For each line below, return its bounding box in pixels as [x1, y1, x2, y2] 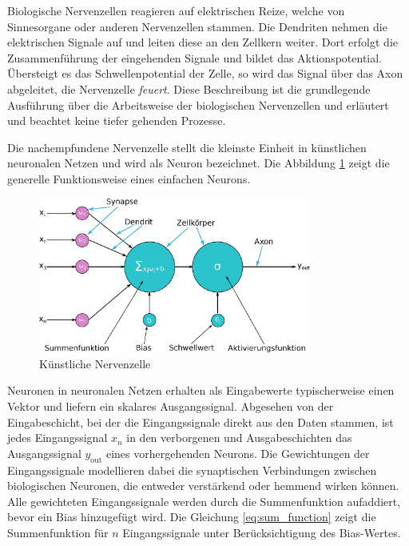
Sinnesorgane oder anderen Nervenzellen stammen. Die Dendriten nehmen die [7, 18, 387, 34]
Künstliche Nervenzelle [39, 355, 151, 371]
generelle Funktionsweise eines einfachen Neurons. [7, 170, 251, 187]
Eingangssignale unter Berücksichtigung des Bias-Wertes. [122, 524, 401, 540]
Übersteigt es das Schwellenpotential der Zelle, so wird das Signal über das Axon [7, 65, 403, 82]
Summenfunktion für [7, 524, 109, 540]
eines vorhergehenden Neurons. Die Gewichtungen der [105, 444, 370, 461]
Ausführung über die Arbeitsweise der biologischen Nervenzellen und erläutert [7, 96, 389, 113]
